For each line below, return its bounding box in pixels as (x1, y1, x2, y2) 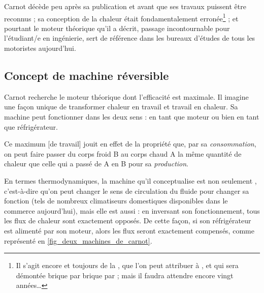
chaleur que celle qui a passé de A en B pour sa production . (4, 158, 189, 169)
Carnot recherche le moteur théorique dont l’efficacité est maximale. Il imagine (4, 91, 249, 102)
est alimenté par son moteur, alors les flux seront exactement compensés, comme (4, 225, 254, 236)
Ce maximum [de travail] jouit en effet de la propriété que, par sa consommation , (4, 138, 256, 149)
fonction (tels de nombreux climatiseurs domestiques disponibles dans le (4, 195, 228, 206)
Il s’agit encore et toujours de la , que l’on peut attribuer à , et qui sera (16, 260, 239, 271)
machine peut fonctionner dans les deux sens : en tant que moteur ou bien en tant (4, 111, 259, 122)
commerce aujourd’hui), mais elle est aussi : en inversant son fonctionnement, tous (4, 205, 260, 216)
